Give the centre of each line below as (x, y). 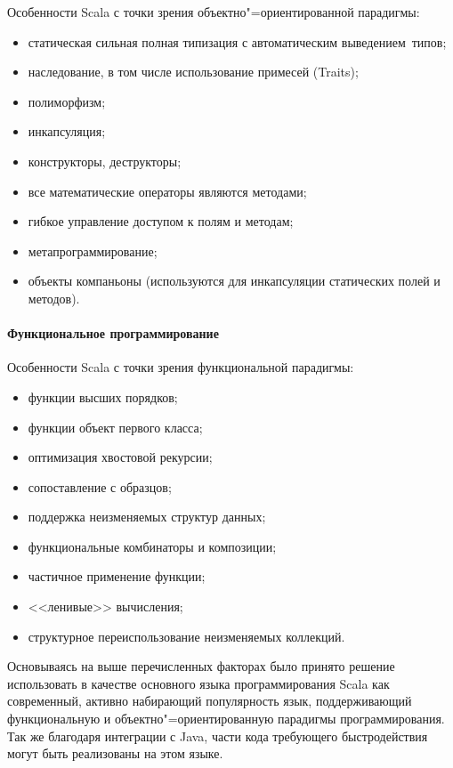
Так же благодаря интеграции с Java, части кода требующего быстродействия (218, 736)
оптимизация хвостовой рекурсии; (120, 457)
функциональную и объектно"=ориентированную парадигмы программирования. (226, 719)
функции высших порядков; (103, 396)
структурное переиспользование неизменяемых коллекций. (186, 636)
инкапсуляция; (67, 131)
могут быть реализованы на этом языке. (115, 753)
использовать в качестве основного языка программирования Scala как (198, 683)
